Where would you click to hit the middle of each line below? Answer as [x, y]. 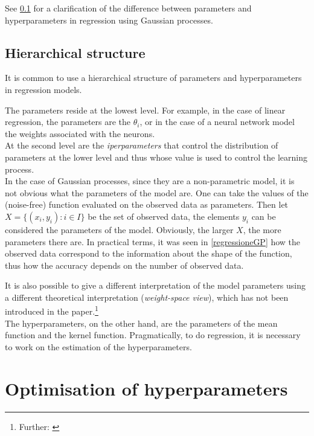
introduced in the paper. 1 [52, 310]
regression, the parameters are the [68, 122]
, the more [262, 229]
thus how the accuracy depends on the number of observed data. [124, 265]
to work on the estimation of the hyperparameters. [98, 346]
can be [264, 216]
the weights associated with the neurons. [80, 133]
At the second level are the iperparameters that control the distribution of [142, 145]
